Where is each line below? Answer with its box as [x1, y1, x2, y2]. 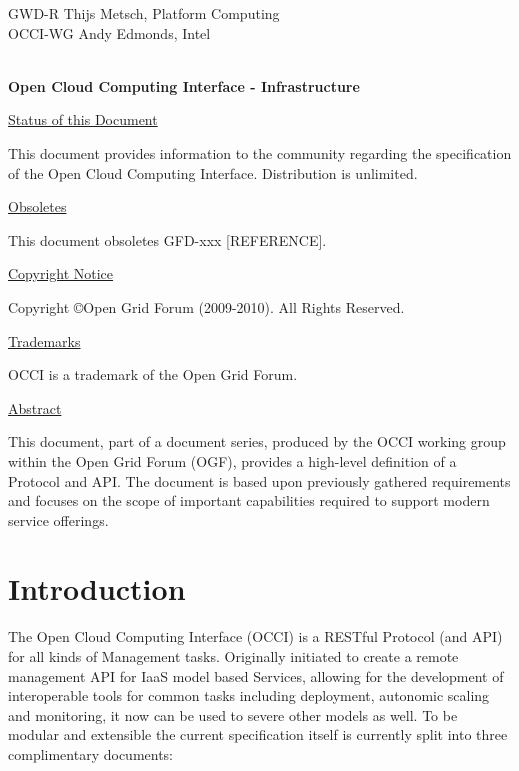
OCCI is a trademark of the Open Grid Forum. [8, 364, 298, 385]
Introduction [8, 568, 186, 609]
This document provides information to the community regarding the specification [8, 142, 512, 163]
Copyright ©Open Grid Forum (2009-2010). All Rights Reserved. [8, 296, 405, 317]
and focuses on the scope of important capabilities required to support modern [8, 490, 490, 511]
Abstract [8, 397, 62, 418]
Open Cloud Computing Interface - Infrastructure [8, 75, 360, 96]
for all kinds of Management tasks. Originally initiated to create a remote [8, 646, 459, 666]
